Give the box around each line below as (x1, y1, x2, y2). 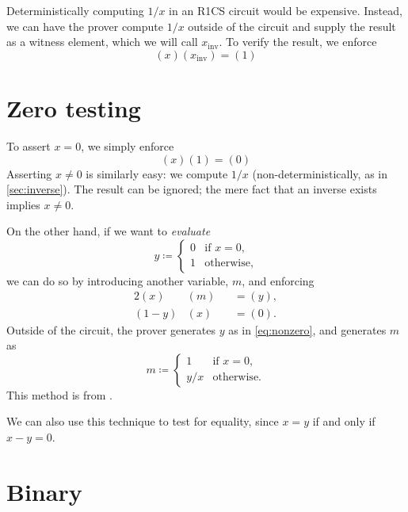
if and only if (312, 413, 376, 430)
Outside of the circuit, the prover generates (6, 321, 215, 338)
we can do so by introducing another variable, (6, 272, 229, 288)
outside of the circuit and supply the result (188, 17, 396, 34)
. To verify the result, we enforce (219, 33, 377, 50)
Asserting (6, 165, 52, 181)
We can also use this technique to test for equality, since (6, 413, 279, 430)
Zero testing (6, 91, 141, 124)
